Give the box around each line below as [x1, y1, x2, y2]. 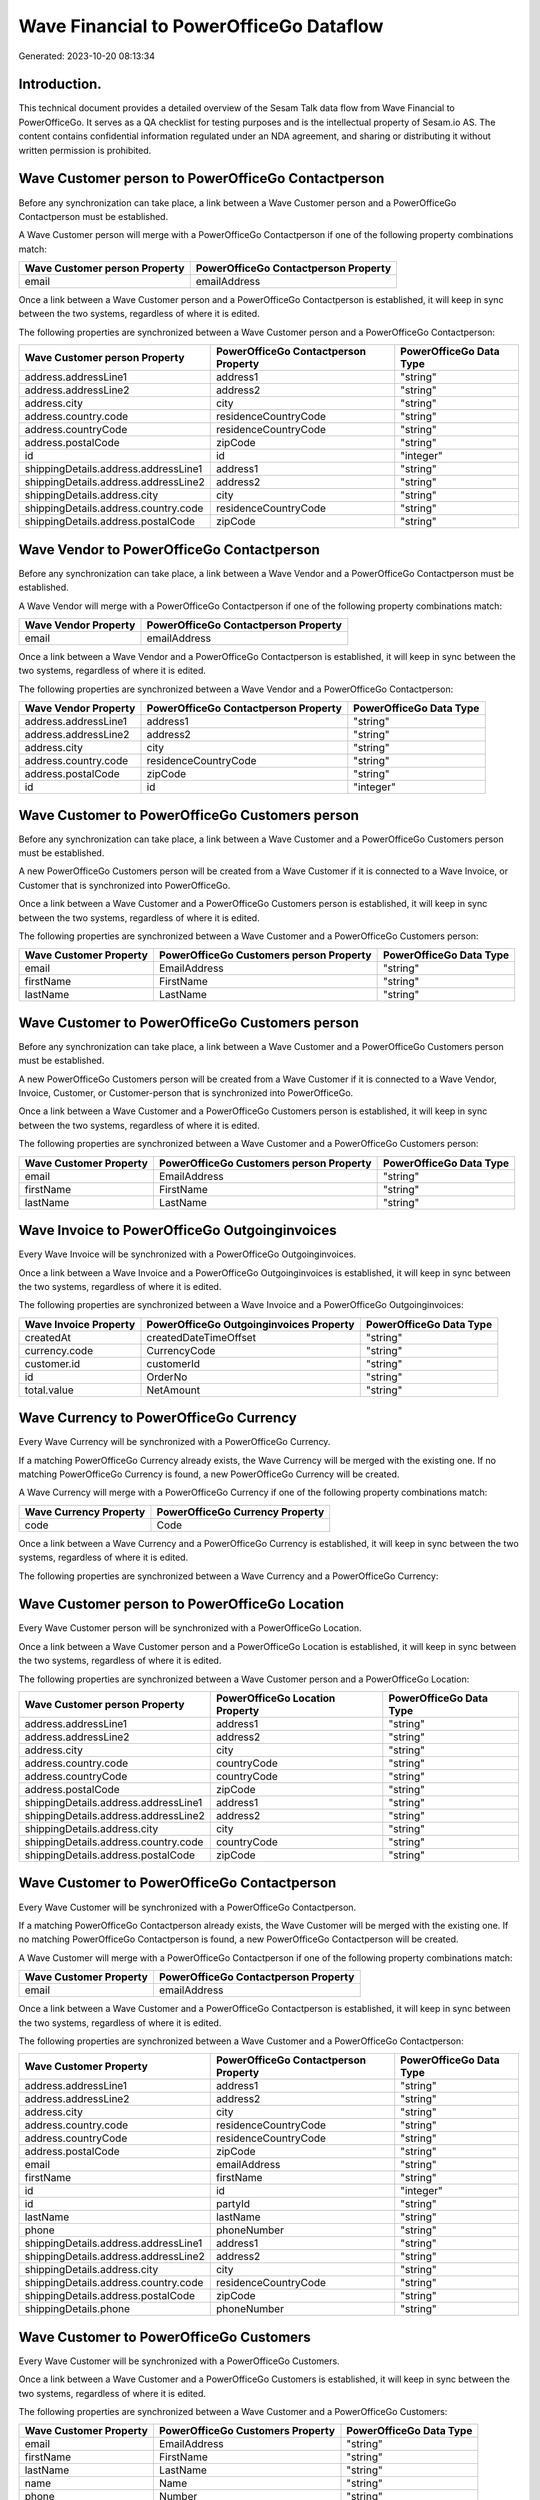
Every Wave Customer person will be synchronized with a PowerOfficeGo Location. [18, 1622, 362, 1634]
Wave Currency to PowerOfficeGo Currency [18, 1410, 297, 1427]
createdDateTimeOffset [146, 1330, 257, 1344]
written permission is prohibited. [18, 144, 152, 156]
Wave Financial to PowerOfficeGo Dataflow [18, 15, 384, 37]
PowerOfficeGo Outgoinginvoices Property [146, 1317, 355, 1331]
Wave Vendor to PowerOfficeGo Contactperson [18, 541, 320, 558]
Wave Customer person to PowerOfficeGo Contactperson [18, 170, 385, 187]
